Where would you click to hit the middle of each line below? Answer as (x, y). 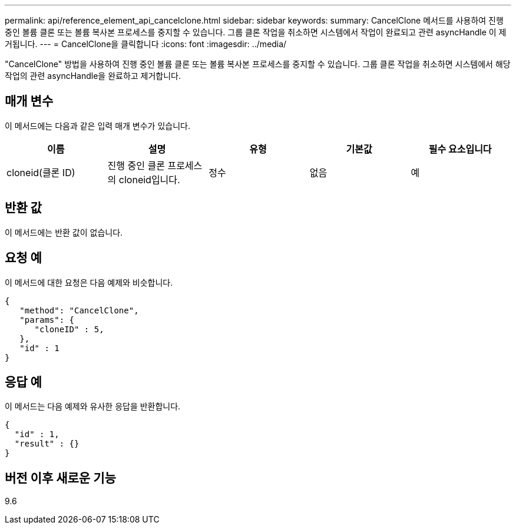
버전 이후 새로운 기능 (60, 478)
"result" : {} (47, 444)
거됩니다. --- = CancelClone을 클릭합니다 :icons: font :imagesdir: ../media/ (146, 44)
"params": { (47, 320)
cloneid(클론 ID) (41, 172)
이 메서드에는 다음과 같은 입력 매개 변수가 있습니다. (97, 125)
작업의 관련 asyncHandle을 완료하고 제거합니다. (93, 76)
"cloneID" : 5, (69, 329)
